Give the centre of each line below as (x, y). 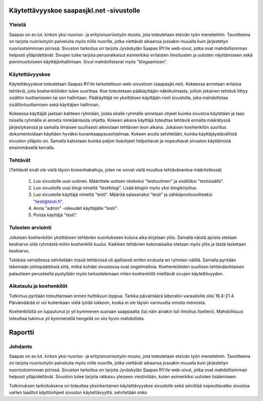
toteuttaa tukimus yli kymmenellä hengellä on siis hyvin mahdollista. (77, 318)
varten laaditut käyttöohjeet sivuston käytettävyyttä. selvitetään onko (78, 392)
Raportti (21, 332)
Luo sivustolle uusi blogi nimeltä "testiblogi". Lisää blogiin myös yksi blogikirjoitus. (115, 188)
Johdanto (21, 346)
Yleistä (18, 25)
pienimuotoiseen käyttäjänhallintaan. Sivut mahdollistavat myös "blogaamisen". (88, 62)
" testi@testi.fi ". (48, 201)
